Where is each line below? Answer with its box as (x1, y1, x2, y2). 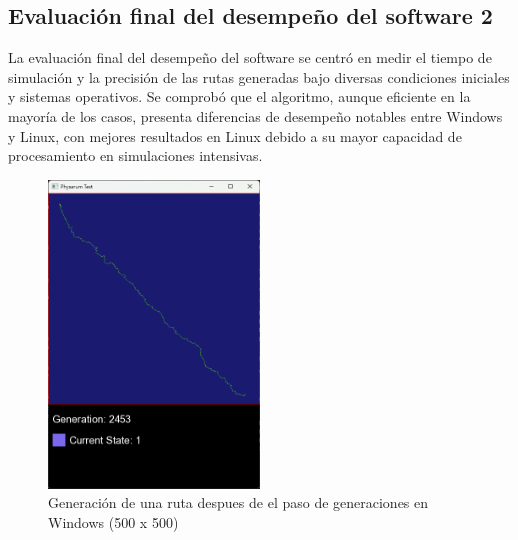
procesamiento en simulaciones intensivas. (8, 145, 263, 166)
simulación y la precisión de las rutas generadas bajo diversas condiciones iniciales (8, 66, 510, 87)
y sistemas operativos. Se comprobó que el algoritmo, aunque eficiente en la (8, 86, 471, 107)
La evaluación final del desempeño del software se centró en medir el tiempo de (8, 47, 492, 68)
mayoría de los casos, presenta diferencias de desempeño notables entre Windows (8, 105, 503, 126)
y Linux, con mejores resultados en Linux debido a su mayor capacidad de (8, 125, 462, 146)
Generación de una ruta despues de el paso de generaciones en (48, 492, 429, 513)
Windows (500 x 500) (48, 512, 179, 533)
